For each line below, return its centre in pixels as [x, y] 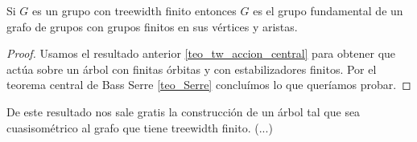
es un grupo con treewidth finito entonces [134, 10]
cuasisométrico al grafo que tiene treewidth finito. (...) [140, 127]
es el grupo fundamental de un [328, 10]
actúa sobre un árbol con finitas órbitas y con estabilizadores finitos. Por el [192, 69]
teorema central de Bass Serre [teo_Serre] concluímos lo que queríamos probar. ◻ [209, 85]
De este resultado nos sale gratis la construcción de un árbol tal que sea [184, 111]
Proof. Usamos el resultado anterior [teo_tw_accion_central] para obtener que [201, 53]
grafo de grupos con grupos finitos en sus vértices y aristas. [152, 26]
